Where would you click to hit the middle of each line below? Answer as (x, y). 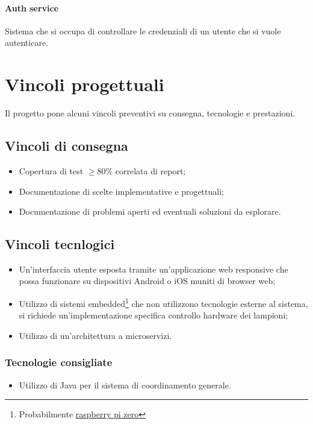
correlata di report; (150, 170)
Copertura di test (51, 170)
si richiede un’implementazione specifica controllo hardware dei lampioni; (153, 315)
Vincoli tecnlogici (60, 244)
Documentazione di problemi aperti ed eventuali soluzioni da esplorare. (150, 211)
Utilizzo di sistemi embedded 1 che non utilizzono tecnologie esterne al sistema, (163, 302)
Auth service (32, 8)
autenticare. (26, 43)
